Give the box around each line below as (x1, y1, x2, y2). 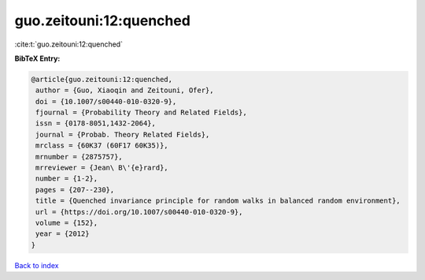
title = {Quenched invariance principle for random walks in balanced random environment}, (35, 196, 401, 205)
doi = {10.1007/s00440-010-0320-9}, (35, 97, 177, 106)
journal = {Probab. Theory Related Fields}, (35, 130, 210, 139)
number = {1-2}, (35, 174, 98, 183)
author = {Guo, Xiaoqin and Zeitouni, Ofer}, (35, 86, 214, 95)
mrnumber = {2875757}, (35, 152, 124, 161)
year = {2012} (35, 230, 90, 238)
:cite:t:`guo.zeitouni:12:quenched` (14, 39, 124, 49)
